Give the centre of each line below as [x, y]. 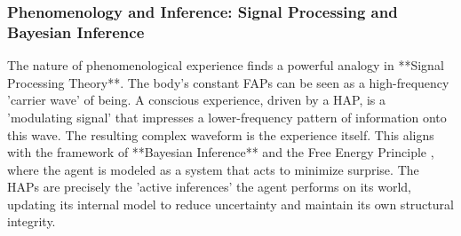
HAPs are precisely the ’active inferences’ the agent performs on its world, [209, 187]
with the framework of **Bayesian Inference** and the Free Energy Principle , [221, 152]
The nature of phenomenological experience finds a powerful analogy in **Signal [226, 65]
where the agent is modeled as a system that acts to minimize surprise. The [213, 169]
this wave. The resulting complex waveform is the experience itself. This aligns [221, 134]
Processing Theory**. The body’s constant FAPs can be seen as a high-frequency [228, 82]
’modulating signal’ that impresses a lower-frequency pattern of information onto [227, 117]
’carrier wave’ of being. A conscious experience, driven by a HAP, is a [197, 100]
